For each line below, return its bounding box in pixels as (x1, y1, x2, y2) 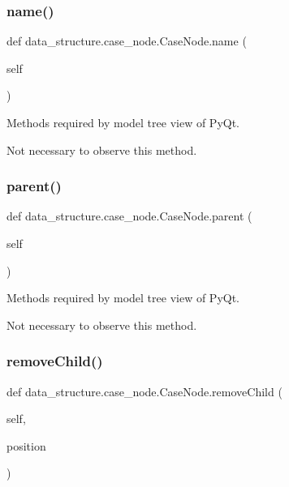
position (6, 437, 46, 454)
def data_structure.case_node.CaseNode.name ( (6, 32, 247, 49)
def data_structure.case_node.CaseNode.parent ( (6, 207, 252, 224)
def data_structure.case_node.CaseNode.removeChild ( (6, 382, 283, 399)
